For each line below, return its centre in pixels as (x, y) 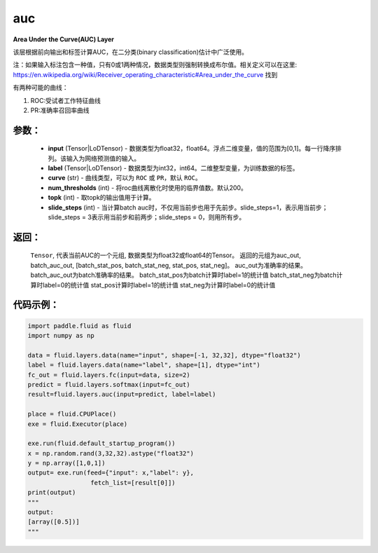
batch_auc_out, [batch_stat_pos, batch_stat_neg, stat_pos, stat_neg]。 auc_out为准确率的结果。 (169, 265)
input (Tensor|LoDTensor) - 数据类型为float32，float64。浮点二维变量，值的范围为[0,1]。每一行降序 (192, 149)
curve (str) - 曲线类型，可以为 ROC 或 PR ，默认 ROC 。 (125, 178)
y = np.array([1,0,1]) (66, 463)
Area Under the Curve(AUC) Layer (64, 39)
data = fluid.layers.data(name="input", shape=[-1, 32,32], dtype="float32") (164, 355)
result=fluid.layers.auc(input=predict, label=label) (122, 395)
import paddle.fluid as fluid (79, 326)
